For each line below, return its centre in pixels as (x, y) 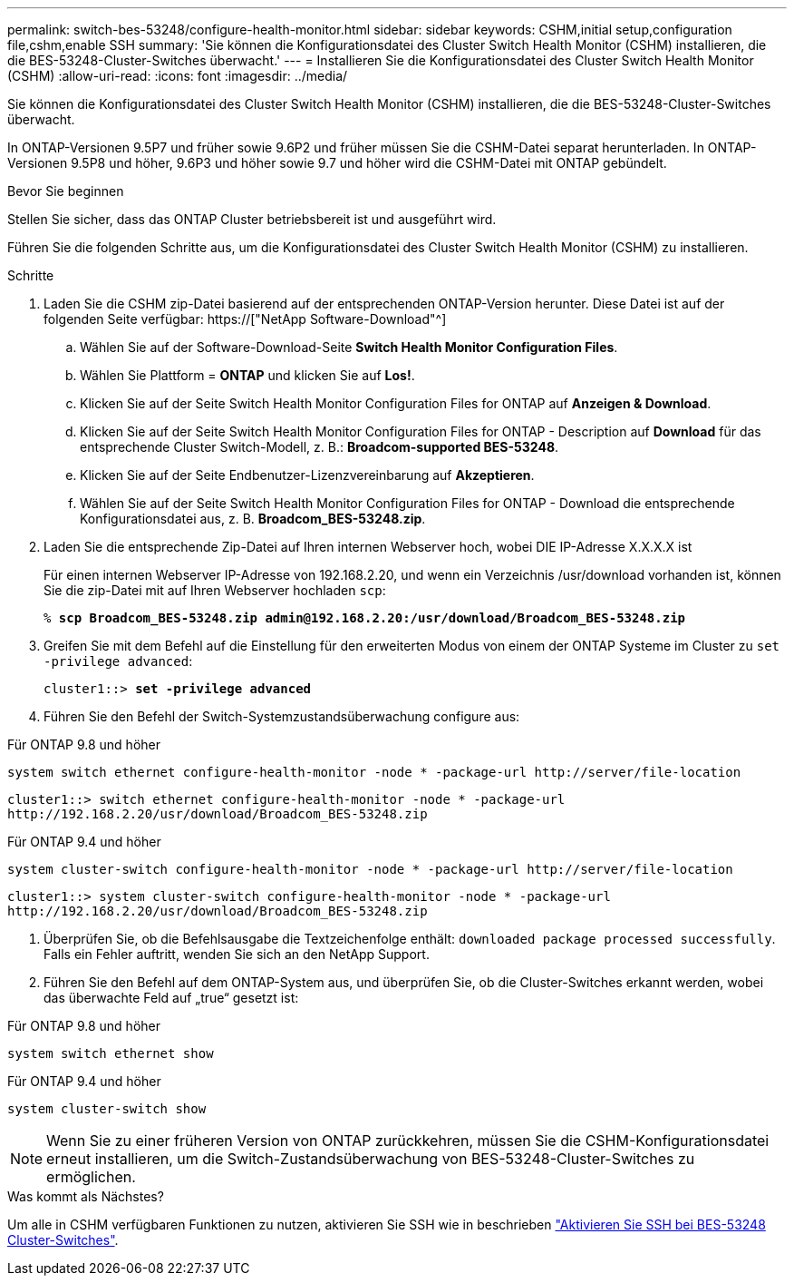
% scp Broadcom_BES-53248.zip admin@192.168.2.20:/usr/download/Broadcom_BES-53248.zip (365, 618)
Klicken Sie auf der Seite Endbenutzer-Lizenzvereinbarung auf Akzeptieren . (307, 475)
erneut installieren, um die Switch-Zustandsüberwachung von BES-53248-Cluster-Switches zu (371, 1159)
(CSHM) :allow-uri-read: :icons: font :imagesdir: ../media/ (178, 76)
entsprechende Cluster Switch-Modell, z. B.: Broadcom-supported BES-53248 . (320, 447)
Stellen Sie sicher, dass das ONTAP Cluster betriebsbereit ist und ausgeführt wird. (252, 219)
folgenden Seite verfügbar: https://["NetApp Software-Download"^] (245, 319)
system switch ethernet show (111, 1053)
